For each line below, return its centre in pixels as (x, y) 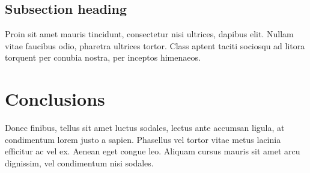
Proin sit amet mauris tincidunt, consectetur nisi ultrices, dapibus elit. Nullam (149, 34)
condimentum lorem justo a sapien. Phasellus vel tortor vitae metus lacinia (143, 139)
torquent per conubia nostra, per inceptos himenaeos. (103, 57)
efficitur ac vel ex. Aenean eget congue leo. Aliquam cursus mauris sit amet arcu (153, 151)
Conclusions (55, 99)
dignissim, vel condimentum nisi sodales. (79, 162)
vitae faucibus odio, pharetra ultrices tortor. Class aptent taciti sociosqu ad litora (155, 45)
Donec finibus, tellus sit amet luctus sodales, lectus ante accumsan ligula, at (145, 128)
